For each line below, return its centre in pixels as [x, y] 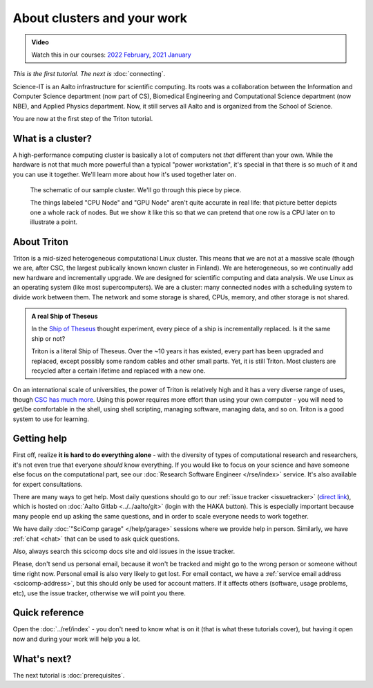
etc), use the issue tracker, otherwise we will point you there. [99, 593]
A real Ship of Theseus [65, 316]
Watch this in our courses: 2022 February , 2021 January [111, 55]
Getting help [40, 439]
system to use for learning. [51, 419]
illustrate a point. [54, 222]
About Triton [41, 242]
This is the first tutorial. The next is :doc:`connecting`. [89, 74]
